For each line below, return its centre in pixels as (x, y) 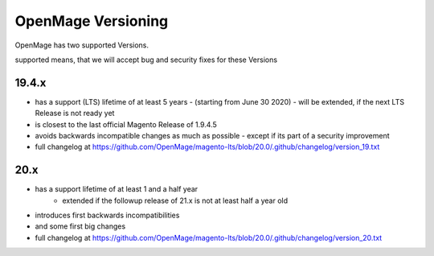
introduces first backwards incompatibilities (107, 215)
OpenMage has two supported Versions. (82, 45)
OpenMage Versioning (92, 21)
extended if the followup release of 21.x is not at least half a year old (175, 200)
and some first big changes (80, 226)
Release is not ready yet (75, 114)
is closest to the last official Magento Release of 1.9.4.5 (126, 124)
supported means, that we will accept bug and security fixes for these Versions (146, 60)
